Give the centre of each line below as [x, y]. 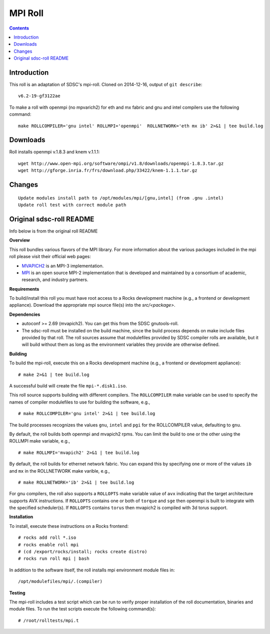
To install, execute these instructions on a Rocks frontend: [69, 526]
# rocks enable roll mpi [48, 545]
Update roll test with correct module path [72, 205]
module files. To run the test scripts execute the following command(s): [82, 609]
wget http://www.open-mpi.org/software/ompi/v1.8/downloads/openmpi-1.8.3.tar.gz [121, 163]
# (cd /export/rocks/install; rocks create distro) [83, 552]
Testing [17, 593]
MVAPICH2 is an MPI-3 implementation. [63, 266]
